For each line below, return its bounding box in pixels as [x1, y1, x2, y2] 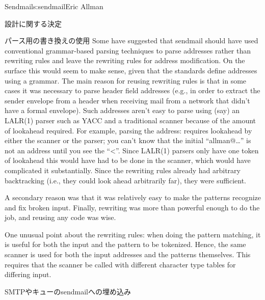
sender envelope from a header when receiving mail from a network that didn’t [5, 95, 250, 105]
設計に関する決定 [5, 18, 62, 29]
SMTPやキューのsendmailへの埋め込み [5, 286, 131, 296]
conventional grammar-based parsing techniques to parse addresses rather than [5, 45, 251, 56]
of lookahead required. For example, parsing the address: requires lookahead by [5, 125, 252, 135]
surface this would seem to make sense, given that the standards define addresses [5, 65, 257, 75]
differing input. [5, 269, 51, 280]
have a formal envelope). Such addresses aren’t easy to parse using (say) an [5, 105, 240, 116]
